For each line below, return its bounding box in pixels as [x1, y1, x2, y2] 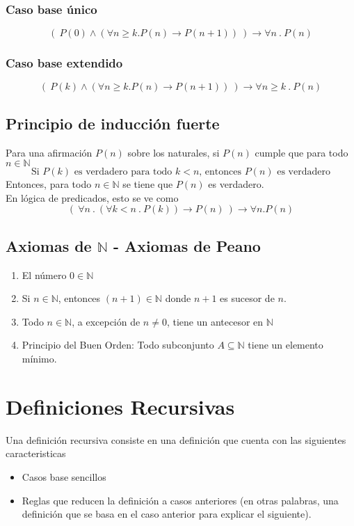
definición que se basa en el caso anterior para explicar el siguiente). [22, 507, 312, 521]
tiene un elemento [248, 337, 323, 352]
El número [22, 267, 67, 282]
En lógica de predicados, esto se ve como [6, 190, 179, 205]
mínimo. [22, 351, 57, 365]
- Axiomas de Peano [113, 234, 261, 256]
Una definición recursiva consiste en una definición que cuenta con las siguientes [6, 432, 346, 447]
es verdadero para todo [74, 167, 172, 177]
